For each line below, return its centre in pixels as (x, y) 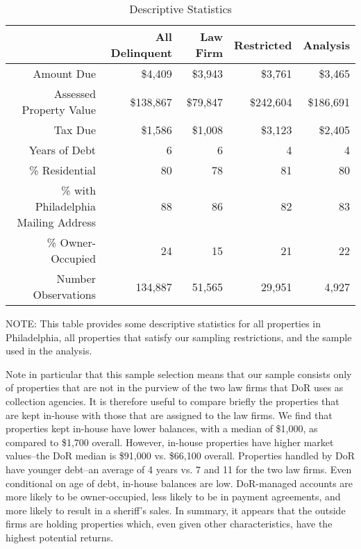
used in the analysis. (49, 351)
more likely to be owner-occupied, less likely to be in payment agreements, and (173, 497)
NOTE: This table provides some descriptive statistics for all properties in (163, 323)
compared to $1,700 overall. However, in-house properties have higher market (170, 442)
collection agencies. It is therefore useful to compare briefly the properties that (173, 401)
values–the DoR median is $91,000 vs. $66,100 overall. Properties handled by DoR (180, 456)
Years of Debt (62, 150)
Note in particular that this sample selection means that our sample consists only (179, 374)
